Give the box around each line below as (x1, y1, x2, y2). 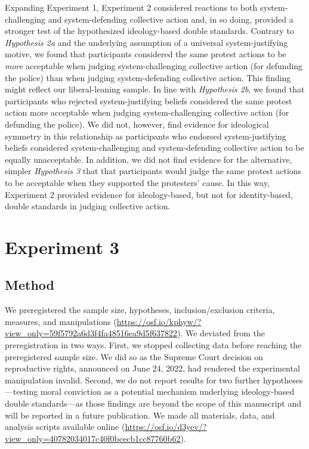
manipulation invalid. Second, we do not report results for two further (5, 373, 261, 386)
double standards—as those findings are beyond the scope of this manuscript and (5, 397, 301, 410)
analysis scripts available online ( (5, 420, 125, 433)
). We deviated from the (177, 327, 265, 339)
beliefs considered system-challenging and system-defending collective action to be (5, 141, 304, 154)
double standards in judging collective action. (5, 200, 171, 212)
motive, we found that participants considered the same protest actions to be (5, 48, 286, 60)
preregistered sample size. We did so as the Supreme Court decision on (5, 350, 264, 363)
